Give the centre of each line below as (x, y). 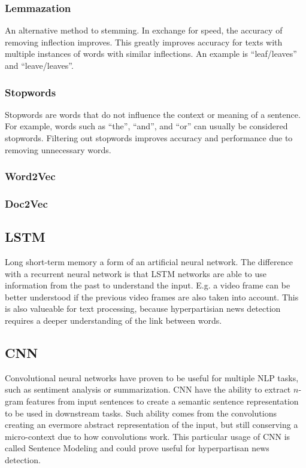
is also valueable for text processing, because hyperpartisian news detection (143, 309)
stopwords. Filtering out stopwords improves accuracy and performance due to (149, 138)
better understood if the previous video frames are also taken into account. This (152, 297)
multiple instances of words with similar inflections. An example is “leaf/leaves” (151, 54)
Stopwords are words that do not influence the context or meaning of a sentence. (153, 114)
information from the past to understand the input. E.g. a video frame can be (148, 285)
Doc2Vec (26, 203)
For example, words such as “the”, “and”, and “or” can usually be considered (146, 126)
